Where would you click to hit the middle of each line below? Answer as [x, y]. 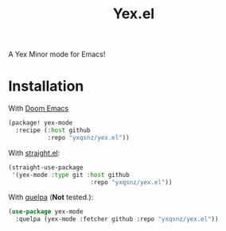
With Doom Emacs [39, 109]
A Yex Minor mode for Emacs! [57, 54]
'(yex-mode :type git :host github [70, 175]
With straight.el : [34, 152]
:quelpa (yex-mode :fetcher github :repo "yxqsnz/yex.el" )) [117, 219]
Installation [46, 86]
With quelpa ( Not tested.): [51, 197]
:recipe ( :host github [53, 130]
